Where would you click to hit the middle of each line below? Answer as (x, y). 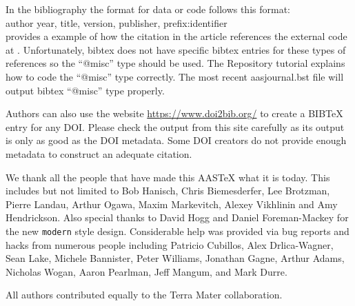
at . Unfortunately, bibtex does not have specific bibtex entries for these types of (176, 49)
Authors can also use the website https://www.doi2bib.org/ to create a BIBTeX (174, 113)
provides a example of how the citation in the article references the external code (176, 36)
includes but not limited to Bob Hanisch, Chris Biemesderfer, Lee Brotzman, (168, 191)
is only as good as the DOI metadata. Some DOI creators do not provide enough (176, 140)
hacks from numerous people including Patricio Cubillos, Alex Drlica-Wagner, (170, 244)
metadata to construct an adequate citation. (99, 153)
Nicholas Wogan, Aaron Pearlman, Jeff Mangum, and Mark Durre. (146, 271)
